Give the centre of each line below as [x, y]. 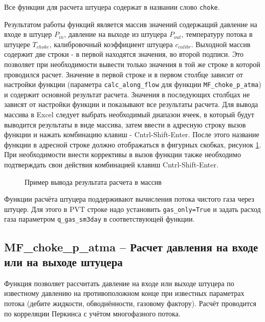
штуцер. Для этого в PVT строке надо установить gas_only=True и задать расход [132, 209]
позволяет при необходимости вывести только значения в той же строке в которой [132, 64]
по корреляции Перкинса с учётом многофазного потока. [92, 313]
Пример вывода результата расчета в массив [93, 181]
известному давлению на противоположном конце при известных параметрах [124, 293]
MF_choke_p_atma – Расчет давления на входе [131, 246]
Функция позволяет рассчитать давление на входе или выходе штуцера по [119, 283]
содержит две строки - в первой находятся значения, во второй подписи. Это [124, 54]
